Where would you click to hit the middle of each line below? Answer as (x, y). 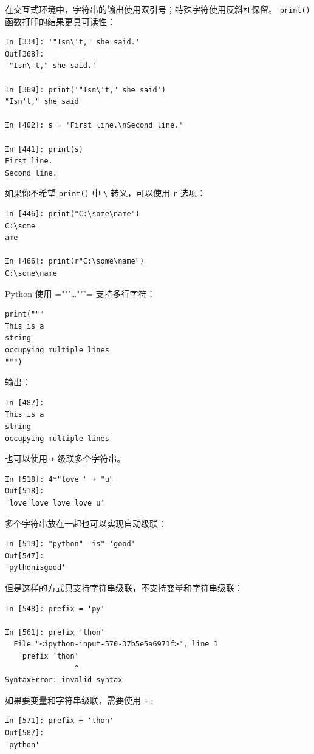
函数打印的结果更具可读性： (60, 21)
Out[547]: (25, 556)
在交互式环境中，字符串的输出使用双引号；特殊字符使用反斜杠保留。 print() (158, 9)
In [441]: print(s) (44, 149)
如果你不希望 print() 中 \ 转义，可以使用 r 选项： (105, 193)
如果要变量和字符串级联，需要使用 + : (79, 700)
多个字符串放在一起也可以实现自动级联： (86, 523)
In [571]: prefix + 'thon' (59, 721)
